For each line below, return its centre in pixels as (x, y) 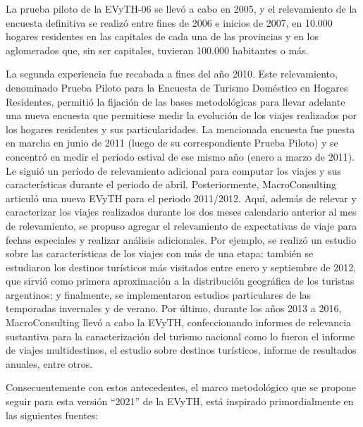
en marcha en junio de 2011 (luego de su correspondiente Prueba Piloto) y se (172, 143)
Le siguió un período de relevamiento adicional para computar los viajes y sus (173, 170)
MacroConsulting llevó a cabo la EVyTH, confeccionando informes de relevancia (179, 322)
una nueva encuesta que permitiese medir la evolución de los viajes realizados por (181, 115)
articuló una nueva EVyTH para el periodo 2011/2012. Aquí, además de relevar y (181, 198)
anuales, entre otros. (49, 363)
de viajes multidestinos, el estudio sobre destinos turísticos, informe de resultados (181, 350)
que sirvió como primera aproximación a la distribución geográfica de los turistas (180, 281)
